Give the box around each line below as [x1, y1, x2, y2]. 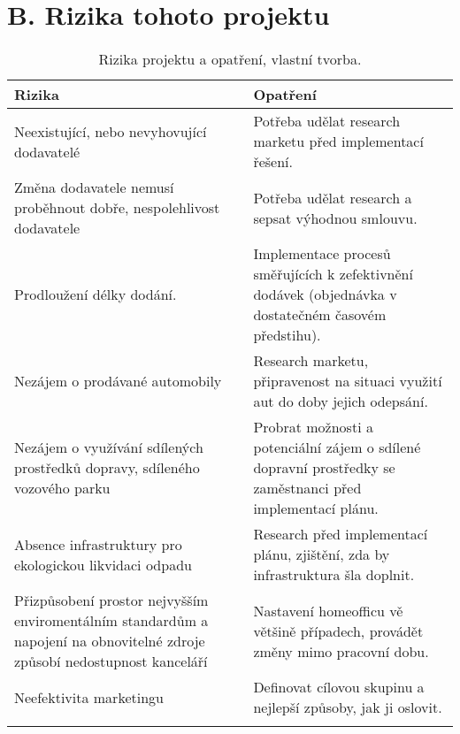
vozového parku [14, 478, 111, 499]
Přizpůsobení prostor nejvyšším [14, 590, 209, 611]
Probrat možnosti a [253, 417, 373, 438]
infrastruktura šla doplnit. [253, 564, 415, 585]
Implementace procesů [253, 243, 391, 264]
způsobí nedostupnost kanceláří [14, 651, 208, 672]
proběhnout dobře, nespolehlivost [14, 197, 220, 218]
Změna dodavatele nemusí [14, 177, 174, 198]
